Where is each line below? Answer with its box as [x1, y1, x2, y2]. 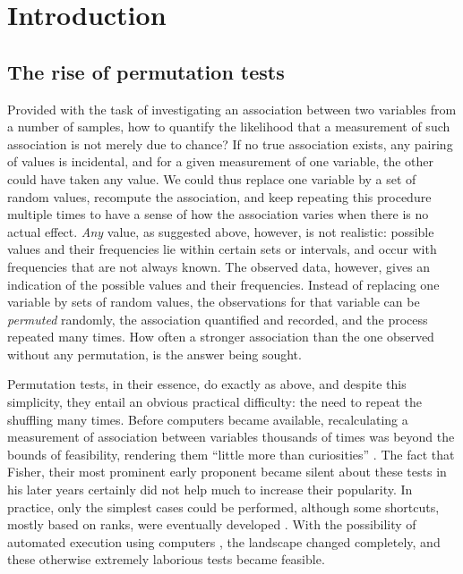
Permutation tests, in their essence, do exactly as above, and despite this [7, 375, 407, 393]
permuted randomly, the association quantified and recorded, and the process [7, 309, 428, 328]
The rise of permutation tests [7, 57, 285, 85]
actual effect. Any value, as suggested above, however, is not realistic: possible [7, 222, 434, 241]
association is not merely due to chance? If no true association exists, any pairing [7, 134, 453, 153]
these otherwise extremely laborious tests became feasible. [7, 550, 325, 569]
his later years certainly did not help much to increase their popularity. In [7, 480, 413, 499]
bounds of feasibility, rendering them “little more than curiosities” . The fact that [7, 444, 455, 463]
